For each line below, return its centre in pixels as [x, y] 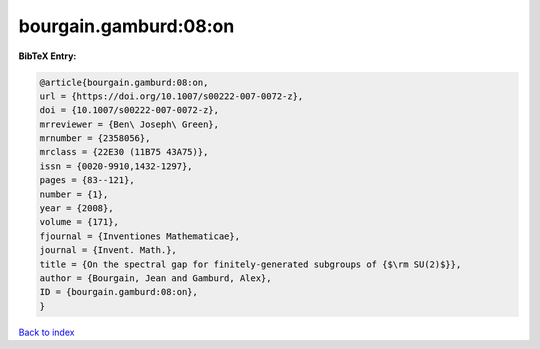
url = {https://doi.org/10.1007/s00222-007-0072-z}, [171, 96]
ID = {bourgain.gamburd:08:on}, [119, 292]
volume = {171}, [79, 222]
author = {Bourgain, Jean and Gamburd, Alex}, [155, 278]
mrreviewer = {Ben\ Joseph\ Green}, [129, 124]
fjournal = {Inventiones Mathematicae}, [139, 236]
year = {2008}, [76, 208]
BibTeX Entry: [47, 56]
